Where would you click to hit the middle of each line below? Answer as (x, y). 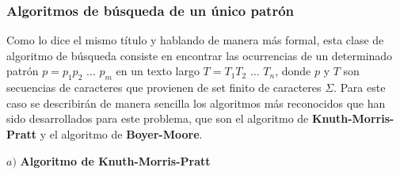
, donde (293, 71)
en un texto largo (158, 71)
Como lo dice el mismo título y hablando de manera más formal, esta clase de (195, 40)
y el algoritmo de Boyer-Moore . (121, 133)
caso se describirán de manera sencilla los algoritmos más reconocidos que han (196, 103)
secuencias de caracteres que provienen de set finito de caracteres (164, 87)
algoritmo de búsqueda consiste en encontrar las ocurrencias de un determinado (200, 55)
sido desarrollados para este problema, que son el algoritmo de (158, 118)
